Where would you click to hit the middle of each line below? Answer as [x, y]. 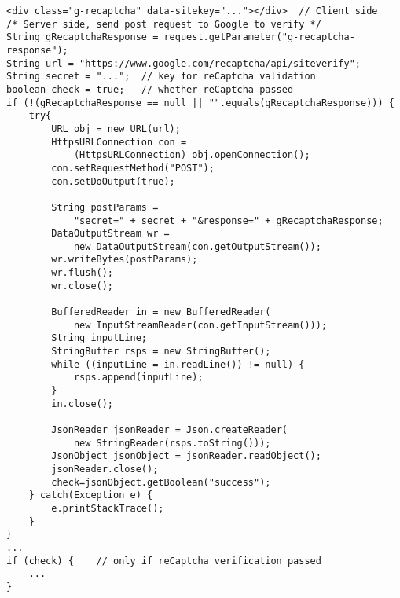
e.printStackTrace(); [108, 508]
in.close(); [83, 404]
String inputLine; [99, 338]
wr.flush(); [83, 273]
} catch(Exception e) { [91, 495]
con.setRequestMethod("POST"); [133, 168]
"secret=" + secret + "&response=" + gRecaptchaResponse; [228, 220]
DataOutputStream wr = [110, 234]
